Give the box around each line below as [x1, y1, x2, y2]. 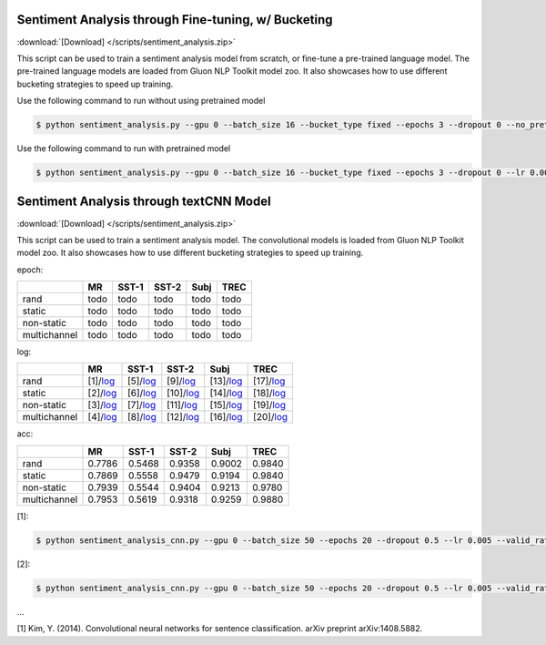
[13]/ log [209, 374, 243, 387]
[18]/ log [253, 387, 287, 400]
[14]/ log [209, 387, 243, 400]
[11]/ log [167, 399, 197, 412]
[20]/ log [253, 411, 288, 424]
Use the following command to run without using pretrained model [16, 96, 266, 107]
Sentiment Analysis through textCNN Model [16, 194, 272, 210]
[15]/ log [209, 399, 243, 412]
